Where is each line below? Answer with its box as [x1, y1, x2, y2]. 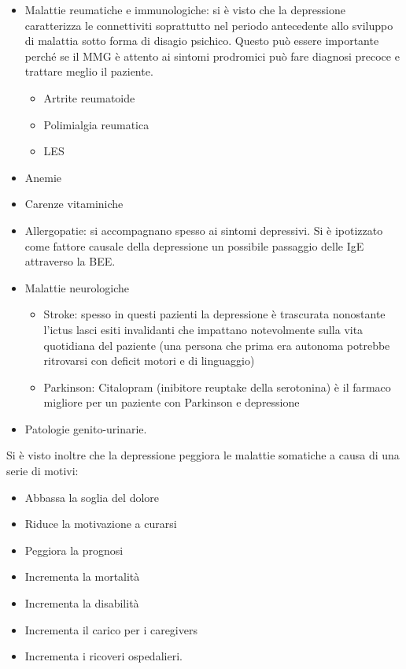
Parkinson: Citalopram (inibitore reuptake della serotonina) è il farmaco [43, 378, 391, 395]
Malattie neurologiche [24, 279, 130, 295]
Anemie [24, 169, 62, 185]
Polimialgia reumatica [43, 116, 149, 132]
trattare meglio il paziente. [24, 63, 153, 80]
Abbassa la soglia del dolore [24, 489, 160, 505]
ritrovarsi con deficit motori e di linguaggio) [43, 352, 255, 369]
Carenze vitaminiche [24, 195, 124, 212]
